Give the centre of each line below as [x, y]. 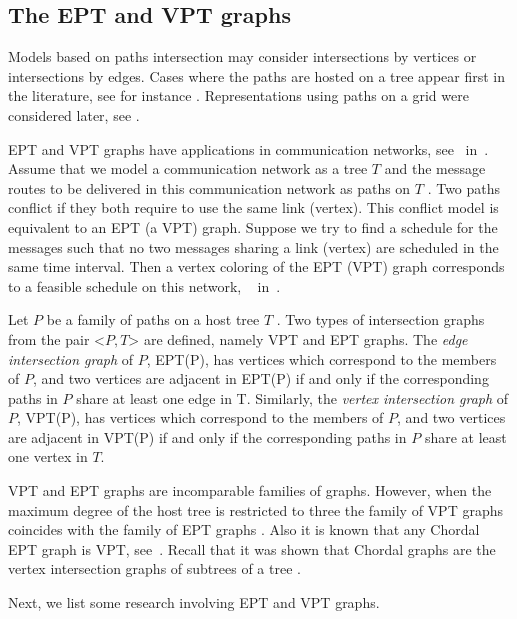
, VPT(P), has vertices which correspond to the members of [200, 417]
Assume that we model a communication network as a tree [188, 168]
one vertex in [48, 456]
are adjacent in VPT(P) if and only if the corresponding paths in [207, 436]
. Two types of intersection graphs [380, 319]
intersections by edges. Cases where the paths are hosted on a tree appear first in [257, 75]
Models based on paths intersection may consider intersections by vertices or [242, 56]
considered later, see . [74, 114]
